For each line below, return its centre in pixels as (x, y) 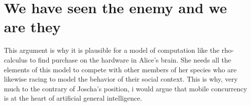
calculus (16, 59)
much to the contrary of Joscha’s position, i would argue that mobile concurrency (125, 88)
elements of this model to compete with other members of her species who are (120, 69)
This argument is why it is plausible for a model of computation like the (112, 50)
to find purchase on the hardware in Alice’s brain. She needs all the (130, 59)
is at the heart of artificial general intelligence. (73, 98)
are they (32, 27)
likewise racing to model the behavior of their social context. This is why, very (121, 79)
